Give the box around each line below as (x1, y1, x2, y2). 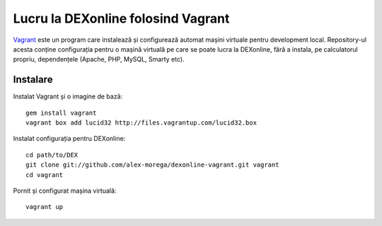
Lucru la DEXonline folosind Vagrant (13, 11, 230, 26)
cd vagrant (25, 171, 64, 179)
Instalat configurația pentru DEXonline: (13, 135, 126, 143)
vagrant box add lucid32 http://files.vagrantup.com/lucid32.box (25, 119, 257, 127)
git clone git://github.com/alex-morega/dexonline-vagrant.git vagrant (25, 161, 279, 169)
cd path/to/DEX (25, 151, 79, 159)
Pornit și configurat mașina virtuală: (13, 186, 117, 195)
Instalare (13, 74, 53, 86)
